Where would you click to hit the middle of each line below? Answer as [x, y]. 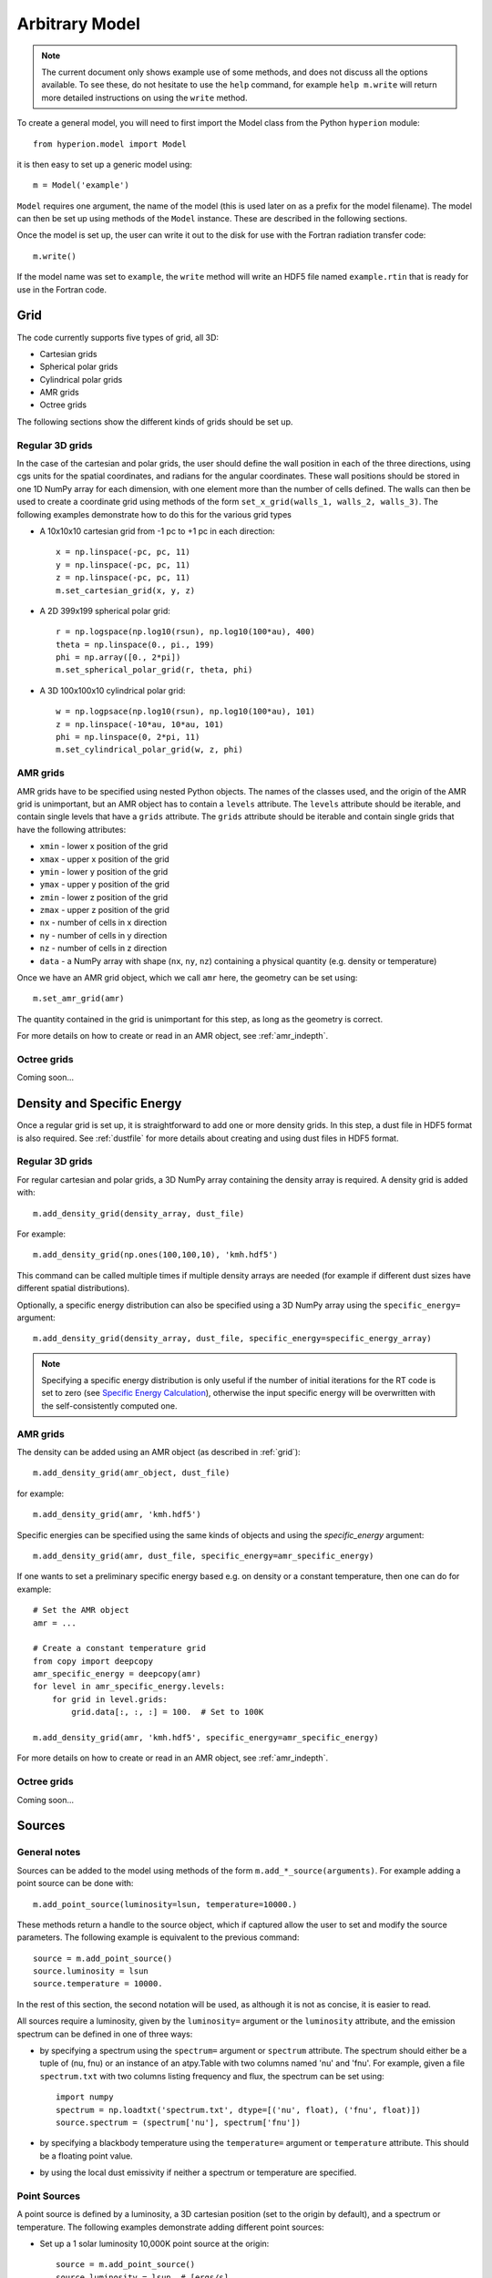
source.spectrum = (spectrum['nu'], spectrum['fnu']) [178, 2122]
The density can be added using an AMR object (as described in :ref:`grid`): [159, 1452]
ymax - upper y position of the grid [105, 885]
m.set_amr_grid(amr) [79, 999]
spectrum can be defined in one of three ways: [105, 2034]
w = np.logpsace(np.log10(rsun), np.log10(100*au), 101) [186, 712]
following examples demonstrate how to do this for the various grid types [154, 514]
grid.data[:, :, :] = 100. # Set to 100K [168, 1712]
